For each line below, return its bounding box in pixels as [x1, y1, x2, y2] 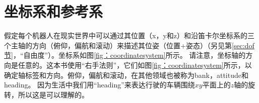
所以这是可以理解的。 [18, 89, 89, 99]
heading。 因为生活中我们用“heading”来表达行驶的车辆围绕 [4, 79, 195, 90]
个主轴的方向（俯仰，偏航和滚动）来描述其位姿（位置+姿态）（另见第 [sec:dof [4, 40, 254, 50]
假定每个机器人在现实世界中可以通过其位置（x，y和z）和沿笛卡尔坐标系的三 [4, 30, 254, 41]
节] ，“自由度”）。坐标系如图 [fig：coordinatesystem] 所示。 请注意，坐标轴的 [4, 50, 246, 60]
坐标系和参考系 [4, 1, 103, 22]
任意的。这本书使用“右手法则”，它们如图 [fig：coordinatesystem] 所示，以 [18, 59, 252, 70]
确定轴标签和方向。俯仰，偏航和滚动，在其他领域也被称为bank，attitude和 [4, 69, 248, 80]
